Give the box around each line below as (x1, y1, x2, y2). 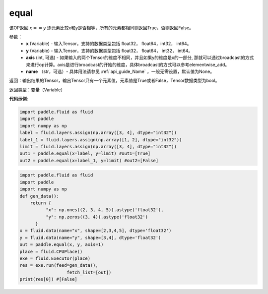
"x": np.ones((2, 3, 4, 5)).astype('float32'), (45, 207, 164, 213)
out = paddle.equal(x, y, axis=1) (19, 242, 104, 247)
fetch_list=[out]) (67, 269, 112, 275)
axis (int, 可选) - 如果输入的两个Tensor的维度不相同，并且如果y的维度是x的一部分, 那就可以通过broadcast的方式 (26, 55, 254, 60)
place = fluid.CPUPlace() (19, 248, 83, 254)
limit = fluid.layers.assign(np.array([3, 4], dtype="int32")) (19, 144, 177, 149)
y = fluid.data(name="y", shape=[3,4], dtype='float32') (19, 235, 161, 240)
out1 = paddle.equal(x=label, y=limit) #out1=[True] (19, 151, 151, 156)
